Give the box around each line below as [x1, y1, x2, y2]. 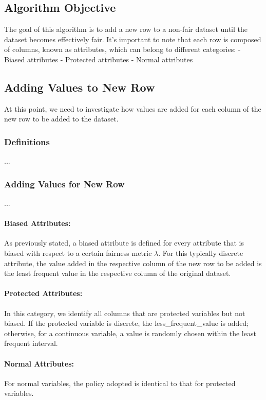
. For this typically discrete [158, 247, 243, 258]
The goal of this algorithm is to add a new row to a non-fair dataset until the [4, 24, 248, 34]
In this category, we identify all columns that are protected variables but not [4, 307, 245, 318]
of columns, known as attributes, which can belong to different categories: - [4, 44, 241, 55]
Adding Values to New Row [4, 79, 155, 95]
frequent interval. [4, 338, 58, 349]
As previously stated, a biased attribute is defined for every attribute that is [4, 237, 244, 248]
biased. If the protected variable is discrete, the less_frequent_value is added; [4, 318, 249, 328]
